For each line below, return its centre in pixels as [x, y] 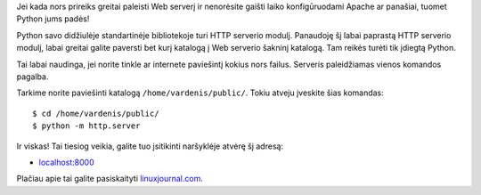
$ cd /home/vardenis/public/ [96, 113]
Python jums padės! [53, 19]
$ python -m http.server [86, 126]
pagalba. [33, 77]
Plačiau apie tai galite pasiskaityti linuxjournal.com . [110, 179]
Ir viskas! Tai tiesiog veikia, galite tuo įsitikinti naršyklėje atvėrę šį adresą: [150, 146]
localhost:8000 [67, 162]
